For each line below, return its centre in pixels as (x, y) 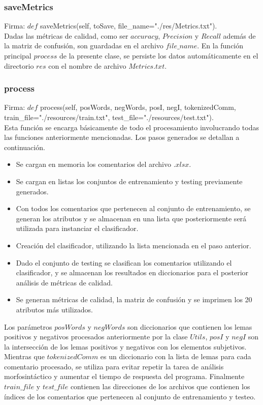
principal (18, 55)
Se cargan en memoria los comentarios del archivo (93, 164)
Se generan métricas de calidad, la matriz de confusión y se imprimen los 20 (134, 299)
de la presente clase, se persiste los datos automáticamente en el (159, 55)
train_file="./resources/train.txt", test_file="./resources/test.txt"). (109, 117)
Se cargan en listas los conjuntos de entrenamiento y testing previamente (129, 181)
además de (239, 35)
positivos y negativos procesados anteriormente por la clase (96, 337)
